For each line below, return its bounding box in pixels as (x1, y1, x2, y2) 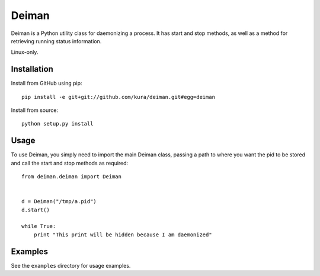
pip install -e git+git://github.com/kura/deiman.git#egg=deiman (21, 94, 216, 100)
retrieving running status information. (11, 37, 102, 44)
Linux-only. (11, 49, 39, 56)
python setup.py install (21, 120, 94, 127)
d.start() (21, 206, 50, 213)
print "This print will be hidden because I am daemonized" (33, 231, 213, 238)
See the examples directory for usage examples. (11, 262, 131, 269)
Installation (11, 64, 53, 74)
